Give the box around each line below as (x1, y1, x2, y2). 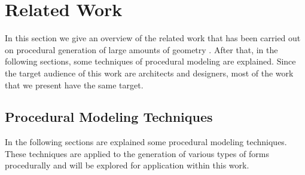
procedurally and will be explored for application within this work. (5, 159, 249, 171)
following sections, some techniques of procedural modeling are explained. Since (5, 55, 296, 67)
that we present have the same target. (5, 78, 144, 91)
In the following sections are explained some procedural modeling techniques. (5, 136, 287, 148)
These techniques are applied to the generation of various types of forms (5, 147, 269, 159)
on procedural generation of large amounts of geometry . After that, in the (5, 43, 278, 56)
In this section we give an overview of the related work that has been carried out (5, 32, 301, 44)
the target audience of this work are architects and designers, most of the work (5, 66, 294, 79)
